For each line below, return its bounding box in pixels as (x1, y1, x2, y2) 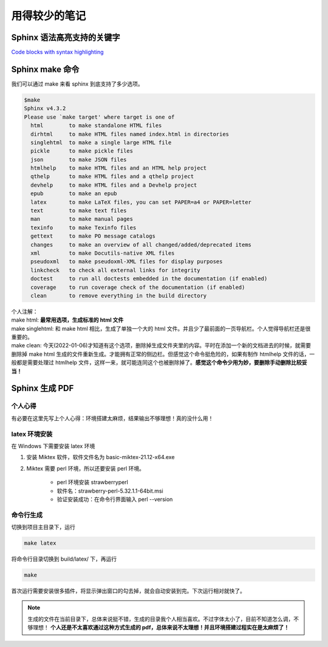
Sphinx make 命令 (11, 64, 80, 74)
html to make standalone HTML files (30, 122, 162, 129)
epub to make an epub (30, 190, 118, 197)
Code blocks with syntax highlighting (11, 49, 104, 56)
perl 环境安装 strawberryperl (56, 479, 129, 486)
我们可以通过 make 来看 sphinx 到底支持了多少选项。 (11, 80, 143, 88)
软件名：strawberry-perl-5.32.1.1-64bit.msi (56, 487, 163, 494)
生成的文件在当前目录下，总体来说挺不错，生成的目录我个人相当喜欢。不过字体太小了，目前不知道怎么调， (27, 615, 294, 623)
